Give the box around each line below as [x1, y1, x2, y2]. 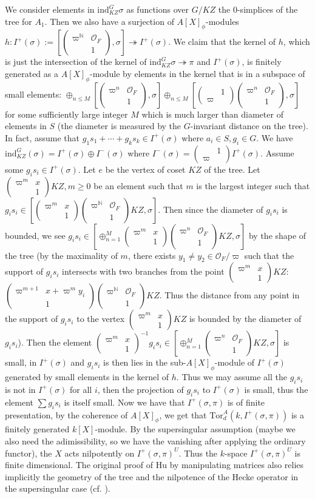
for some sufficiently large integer [5, 107, 128, 120]
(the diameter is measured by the [57, 119, 181, 132]
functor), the [5, 446, 52, 459]
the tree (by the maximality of [5, 249, 118, 261]
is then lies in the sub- [103, 356, 186, 369]
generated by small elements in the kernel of [5, 370, 169, 383]
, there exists [127, 249, 176, 261]
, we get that [159, 408, 207, 421]
